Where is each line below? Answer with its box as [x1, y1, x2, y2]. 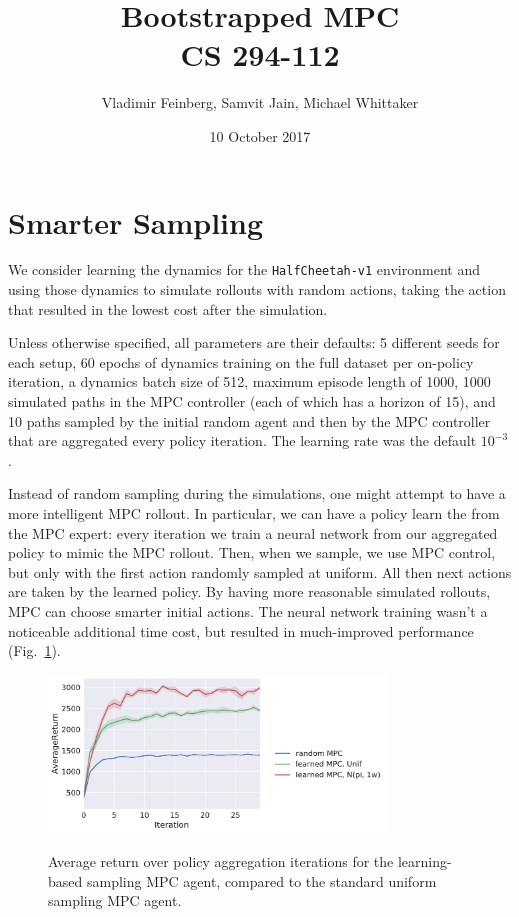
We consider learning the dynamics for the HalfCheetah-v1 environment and [8, 259, 480, 280]
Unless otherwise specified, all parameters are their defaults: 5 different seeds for [8, 332, 500, 353]
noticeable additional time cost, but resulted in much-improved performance [8, 620, 474, 641]
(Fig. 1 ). [8, 640, 61, 661]
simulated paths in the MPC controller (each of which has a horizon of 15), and [8, 391, 496, 412]
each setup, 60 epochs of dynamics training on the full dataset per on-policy [8, 351, 474, 372]
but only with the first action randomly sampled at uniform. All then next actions [8, 561, 512, 582]
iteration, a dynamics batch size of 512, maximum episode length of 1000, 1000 [8, 371, 491, 392]
